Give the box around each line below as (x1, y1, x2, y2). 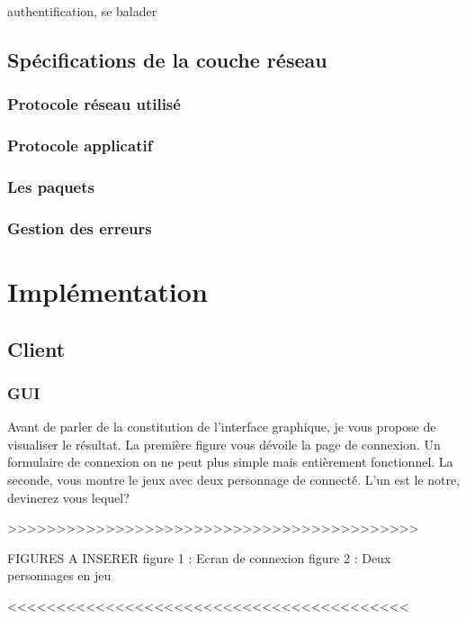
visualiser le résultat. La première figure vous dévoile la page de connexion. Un (7, 434, 441, 453)
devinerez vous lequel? (7, 487, 130, 506)
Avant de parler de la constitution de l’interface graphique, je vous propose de (7, 417, 436, 436)
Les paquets (7, 175, 94, 197)
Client (7, 334, 66, 362)
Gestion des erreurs (7, 216, 152, 239)
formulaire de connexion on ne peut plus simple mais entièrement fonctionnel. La (7, 452, 453, 471)
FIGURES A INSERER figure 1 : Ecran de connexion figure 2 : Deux (7, 548, 391, 567)
